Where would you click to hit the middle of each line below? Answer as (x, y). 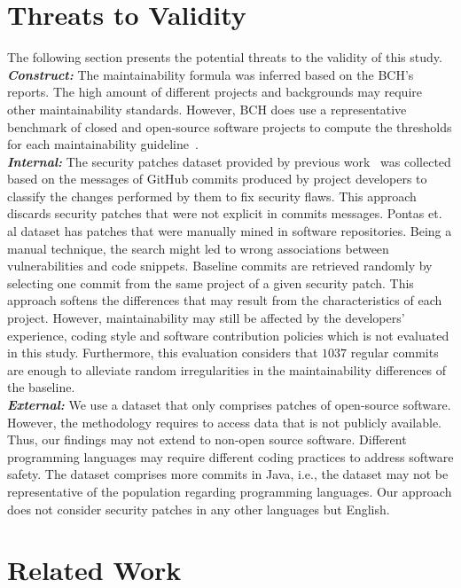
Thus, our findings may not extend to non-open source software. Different (207, 439)
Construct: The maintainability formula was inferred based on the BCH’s (211, 74)
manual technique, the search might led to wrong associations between (198, 248)
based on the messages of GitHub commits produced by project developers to (217, 179)
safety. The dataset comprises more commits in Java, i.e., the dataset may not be (228, 474)
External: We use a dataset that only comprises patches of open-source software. (229, 404)
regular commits (395, 353)
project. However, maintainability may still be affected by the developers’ (206, 318)
